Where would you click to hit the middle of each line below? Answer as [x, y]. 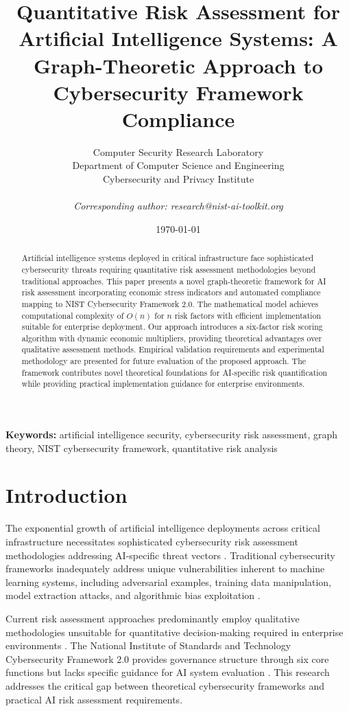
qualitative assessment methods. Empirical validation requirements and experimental [173, 349]
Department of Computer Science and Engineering [178, 165]
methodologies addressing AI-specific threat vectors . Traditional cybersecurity [170, 555]
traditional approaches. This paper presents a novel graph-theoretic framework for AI [174, 281]
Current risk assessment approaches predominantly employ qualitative [153, 618]
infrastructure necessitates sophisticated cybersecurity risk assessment [152, 542]
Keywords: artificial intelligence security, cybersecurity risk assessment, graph [172, 434]
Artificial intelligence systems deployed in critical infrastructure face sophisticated [168, 258]
